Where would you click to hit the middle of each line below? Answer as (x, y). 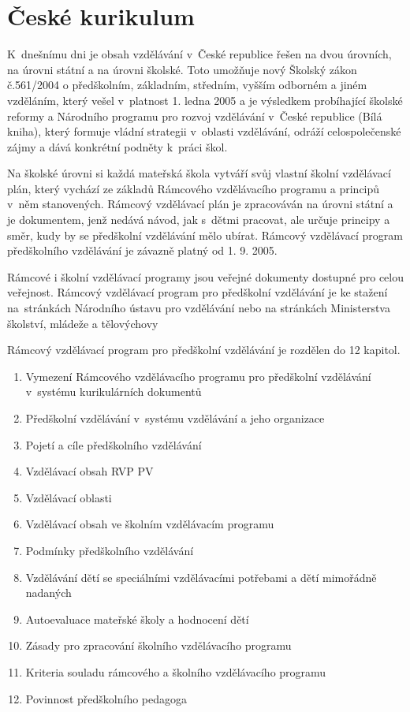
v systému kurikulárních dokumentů (114, 391)
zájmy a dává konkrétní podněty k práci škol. (117, 146)
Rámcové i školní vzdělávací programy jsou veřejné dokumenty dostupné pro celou (206, 276)
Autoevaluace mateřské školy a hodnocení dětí (137, 619)
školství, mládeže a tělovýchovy (83, 323)
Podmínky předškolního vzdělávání (110, 550)
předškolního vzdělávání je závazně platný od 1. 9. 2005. (142, 250)
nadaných (48, 593)
